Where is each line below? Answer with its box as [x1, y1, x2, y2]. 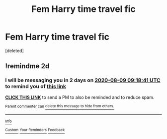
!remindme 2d [5, 62, 50, 70]
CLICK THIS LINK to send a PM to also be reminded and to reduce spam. [5, 94, 155, 100]
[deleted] [5, 47, 24, 53]
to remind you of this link [5, 83, 66, 90]
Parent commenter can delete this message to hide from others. [5, 104, 114, 109]
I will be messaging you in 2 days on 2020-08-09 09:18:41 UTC [5, 77, 161, 84]
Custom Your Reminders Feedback [5, 128, 65, 133]
